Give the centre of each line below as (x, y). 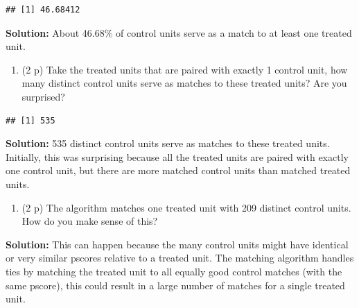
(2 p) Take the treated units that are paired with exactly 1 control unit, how (185, 69)
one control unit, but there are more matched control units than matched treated (178, 170)
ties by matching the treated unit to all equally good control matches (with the (174, 271)
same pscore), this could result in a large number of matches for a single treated (175, 285)
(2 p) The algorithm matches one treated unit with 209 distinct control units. (186, 207)
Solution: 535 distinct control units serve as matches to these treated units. (168, 143)
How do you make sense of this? (90, 221)
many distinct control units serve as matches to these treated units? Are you (184, 83)
